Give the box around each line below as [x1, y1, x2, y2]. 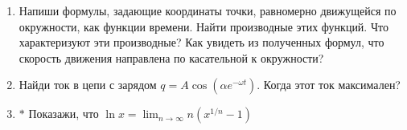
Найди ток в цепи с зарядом [18, 76, 157, 93]
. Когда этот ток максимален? [257, 76, 401, 93]
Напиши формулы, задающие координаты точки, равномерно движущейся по [18, 2, 397, 18]
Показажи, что [28, 105, 99, 122]
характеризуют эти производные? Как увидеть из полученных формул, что [18, 34, 384, 51]
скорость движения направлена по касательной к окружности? [18, 49, 324, 66]
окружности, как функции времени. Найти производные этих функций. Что [18, 18, 388, 35]
